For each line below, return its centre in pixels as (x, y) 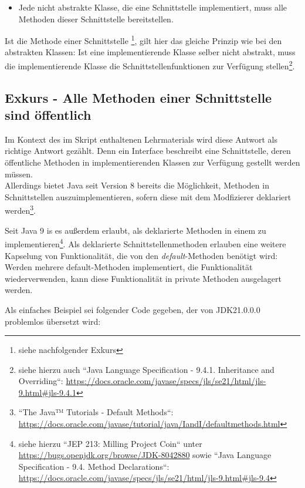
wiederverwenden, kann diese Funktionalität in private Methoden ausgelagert (143, 278)
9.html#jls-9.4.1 (47, 392)
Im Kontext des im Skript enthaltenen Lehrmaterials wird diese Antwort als (141, 139)
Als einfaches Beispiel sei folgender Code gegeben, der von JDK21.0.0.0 (133, 309)
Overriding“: (41, 381)
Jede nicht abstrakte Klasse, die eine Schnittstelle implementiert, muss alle (153, 7)
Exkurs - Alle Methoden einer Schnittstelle (138, 97)
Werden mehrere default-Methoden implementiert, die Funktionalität (129, 267)
